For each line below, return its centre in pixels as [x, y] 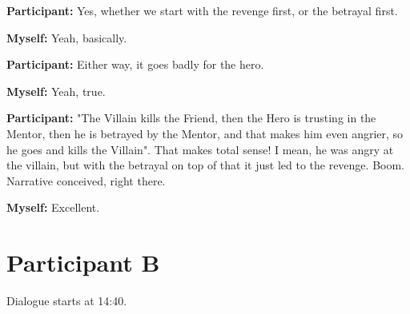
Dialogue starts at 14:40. [67, 301]
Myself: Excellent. [53, 207]
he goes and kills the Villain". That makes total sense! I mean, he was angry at [200, 149]
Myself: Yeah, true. [56, 91]
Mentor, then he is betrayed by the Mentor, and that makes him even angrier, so [205, 133]
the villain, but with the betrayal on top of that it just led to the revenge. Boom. [205, 165]
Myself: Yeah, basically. [67, 37]
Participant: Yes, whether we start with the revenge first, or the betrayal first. [202, 10]
